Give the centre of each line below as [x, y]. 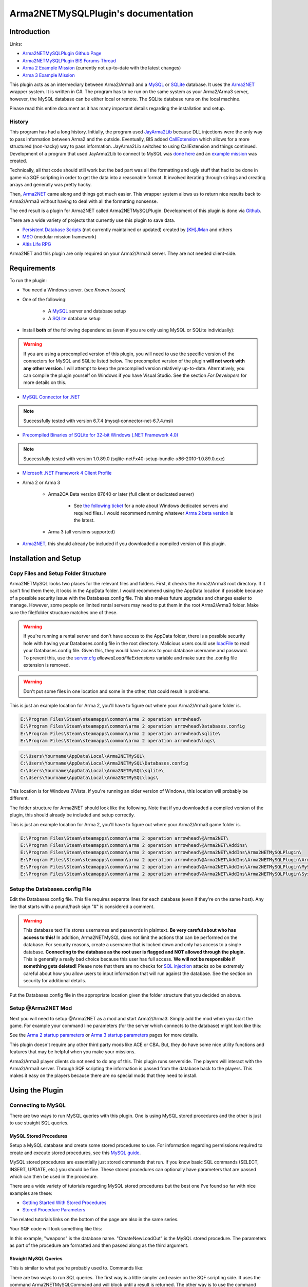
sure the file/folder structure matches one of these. [64, 612]
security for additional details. [55, 981]
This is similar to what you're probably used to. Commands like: [76, 1268]
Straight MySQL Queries [36, 1259]
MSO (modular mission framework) [60, 237]
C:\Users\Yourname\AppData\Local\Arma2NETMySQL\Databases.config [104, 763]
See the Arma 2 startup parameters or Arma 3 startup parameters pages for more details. [104, 1035]
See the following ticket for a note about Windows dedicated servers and [151, 506]
